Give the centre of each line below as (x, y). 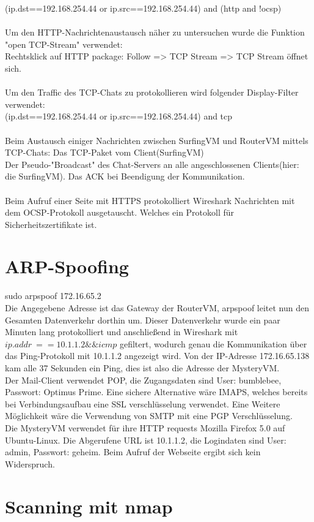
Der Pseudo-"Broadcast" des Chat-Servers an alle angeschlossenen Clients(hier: (152, 164)
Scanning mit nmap (89, 506)
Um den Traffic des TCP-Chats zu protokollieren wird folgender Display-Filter (152, 92)
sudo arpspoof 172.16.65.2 (53, 296)
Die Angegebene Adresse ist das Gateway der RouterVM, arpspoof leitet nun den (157, 308)
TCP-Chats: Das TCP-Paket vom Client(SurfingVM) (104, 152)
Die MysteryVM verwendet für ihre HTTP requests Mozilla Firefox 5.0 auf (145, 427)
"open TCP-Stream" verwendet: (64, 44)
